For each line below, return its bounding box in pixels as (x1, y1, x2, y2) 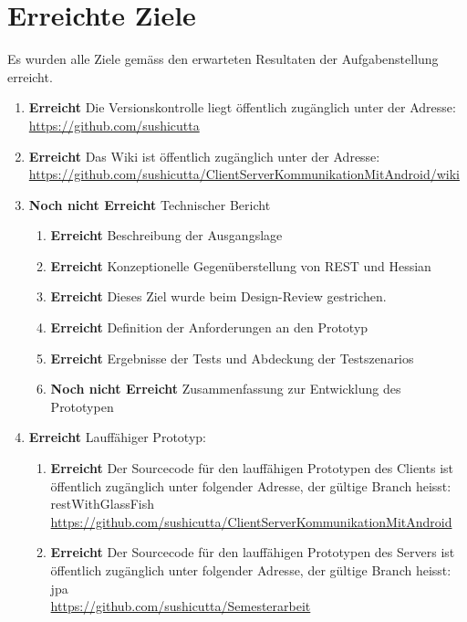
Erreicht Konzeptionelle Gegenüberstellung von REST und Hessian (50, 256, 431, 275)
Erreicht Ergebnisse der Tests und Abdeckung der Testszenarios (50, 348, 414, 367)
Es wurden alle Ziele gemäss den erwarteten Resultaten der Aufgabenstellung (7, 49, 439, 69)
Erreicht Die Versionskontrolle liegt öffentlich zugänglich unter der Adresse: (28, 98, 456, 117)
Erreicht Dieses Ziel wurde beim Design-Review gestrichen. (50, 287, 387, 306)
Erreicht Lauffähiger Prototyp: (28, 427, 206, 447)
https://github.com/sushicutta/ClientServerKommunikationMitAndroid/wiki (28, 164, 460, 184)
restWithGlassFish (50, 494, 155, 513)
